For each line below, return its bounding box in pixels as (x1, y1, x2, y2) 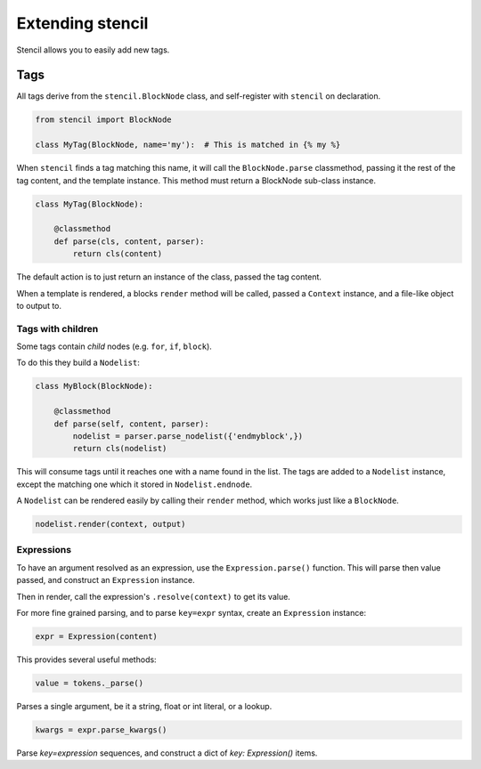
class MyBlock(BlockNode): (35, 381, 153, 392)
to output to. (16, 300, 62, 311)
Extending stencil (16, 13, 149, 33)
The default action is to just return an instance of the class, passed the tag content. (16, 271, 322, 282)
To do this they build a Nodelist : (16, 357, 140, 368)
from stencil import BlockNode (35, 115, 173, 125)
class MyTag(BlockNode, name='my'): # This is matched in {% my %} (35, 140, 341, 150)
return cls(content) (72, 249, 163, 259)
